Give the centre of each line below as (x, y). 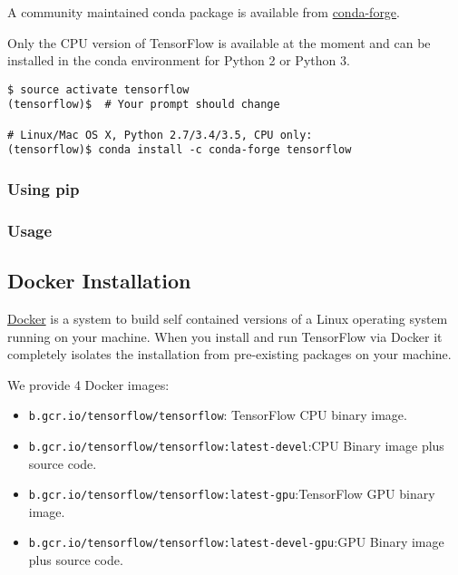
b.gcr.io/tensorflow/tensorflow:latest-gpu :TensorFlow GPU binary (232, 494)
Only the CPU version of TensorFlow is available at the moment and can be (219, 42)
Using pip (44, 188)
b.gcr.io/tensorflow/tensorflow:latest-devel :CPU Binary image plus (236, 445)
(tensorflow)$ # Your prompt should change (144, 105)
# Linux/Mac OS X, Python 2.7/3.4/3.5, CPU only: (160, 135)
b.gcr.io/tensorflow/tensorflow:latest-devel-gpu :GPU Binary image (236, 542)
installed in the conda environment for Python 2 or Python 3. (179, 60)
